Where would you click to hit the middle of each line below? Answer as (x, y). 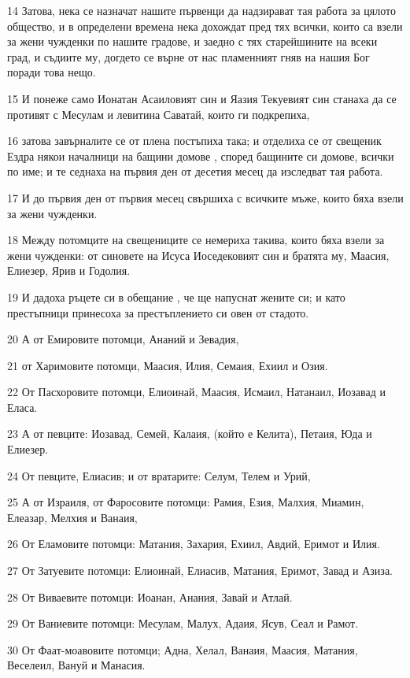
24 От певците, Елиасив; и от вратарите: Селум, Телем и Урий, (159, 475)
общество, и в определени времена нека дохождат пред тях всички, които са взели (205, 26)
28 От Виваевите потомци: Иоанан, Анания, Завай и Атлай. (150, 596)
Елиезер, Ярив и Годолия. (69, 270)
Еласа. (22, 407)
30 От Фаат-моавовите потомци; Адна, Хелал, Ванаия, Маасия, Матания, (183, 649)
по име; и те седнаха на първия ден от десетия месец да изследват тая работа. (195, 171)
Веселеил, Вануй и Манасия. (76, 665)
